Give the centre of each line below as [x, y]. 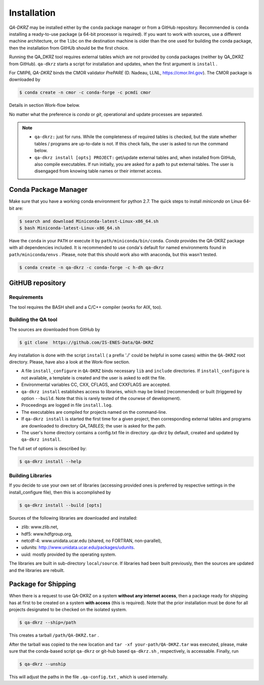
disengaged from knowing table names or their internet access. [98, 171]
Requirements [26, 297]
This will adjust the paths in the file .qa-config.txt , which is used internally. [89, 677]
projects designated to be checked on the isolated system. [68, 610]
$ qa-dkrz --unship [43, 664]
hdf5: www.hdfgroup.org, [47, 534]
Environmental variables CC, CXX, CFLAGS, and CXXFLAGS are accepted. [96, 385]
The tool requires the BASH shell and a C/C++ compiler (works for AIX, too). [86, 307]
